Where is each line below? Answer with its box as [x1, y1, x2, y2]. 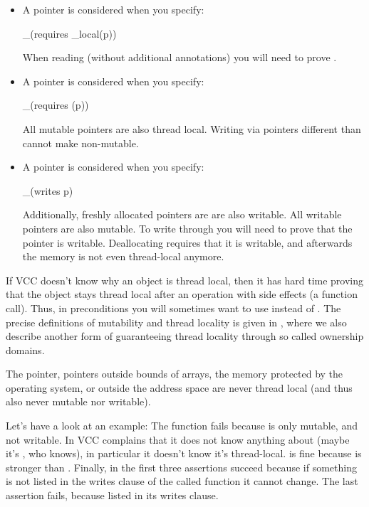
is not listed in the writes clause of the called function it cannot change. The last [6, 474, 358, 489]
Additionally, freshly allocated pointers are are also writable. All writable [22, 207, 342, 222]
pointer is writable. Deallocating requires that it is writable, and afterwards [22, 235, 353, 250]
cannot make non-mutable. [22, 135, 139, 150]
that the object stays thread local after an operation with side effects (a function [6, 287, 358, 301]
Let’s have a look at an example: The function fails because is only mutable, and [6, 418, 358, 433]
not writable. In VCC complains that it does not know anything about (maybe [6, 432, 350, 447]
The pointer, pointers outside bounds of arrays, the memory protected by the [6, 366, 343, 381]
